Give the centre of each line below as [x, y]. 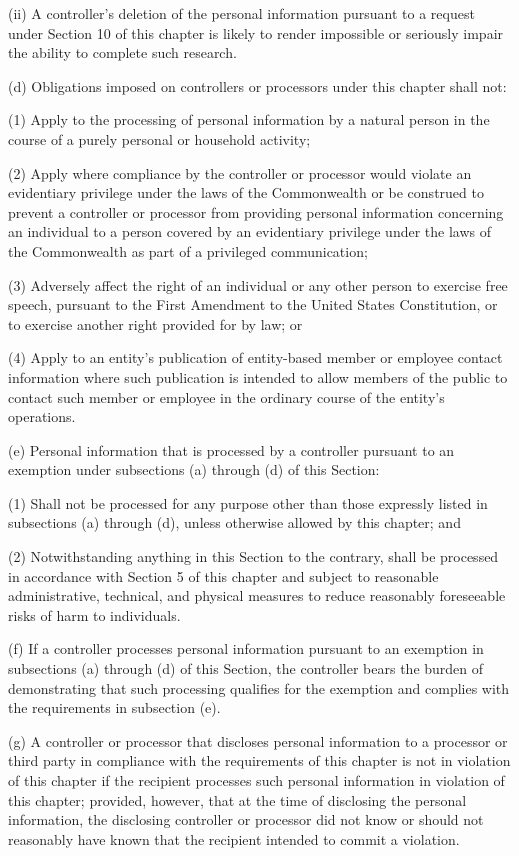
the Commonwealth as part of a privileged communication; [188, 250]
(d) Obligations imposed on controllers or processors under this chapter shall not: [257, 85]
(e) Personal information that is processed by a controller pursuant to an [231, 449]
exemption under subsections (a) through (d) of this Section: [194, 469]
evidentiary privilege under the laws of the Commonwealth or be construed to [246, 192]
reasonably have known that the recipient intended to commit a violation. [234, 838]
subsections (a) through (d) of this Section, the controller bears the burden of [246, 668]
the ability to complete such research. [122, 52]
